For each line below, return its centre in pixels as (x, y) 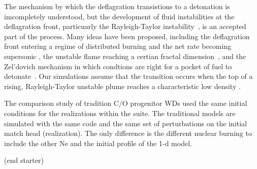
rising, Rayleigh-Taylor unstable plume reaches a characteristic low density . (122, 86)
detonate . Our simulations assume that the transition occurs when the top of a (128, 76)
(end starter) (24, 160)
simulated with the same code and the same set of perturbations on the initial (126, 123)
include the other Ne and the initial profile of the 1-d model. (98, 143)
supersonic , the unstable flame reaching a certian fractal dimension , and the (125, 56)
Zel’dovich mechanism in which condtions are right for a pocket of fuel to (118, 66)
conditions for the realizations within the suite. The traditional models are (120, 113)
